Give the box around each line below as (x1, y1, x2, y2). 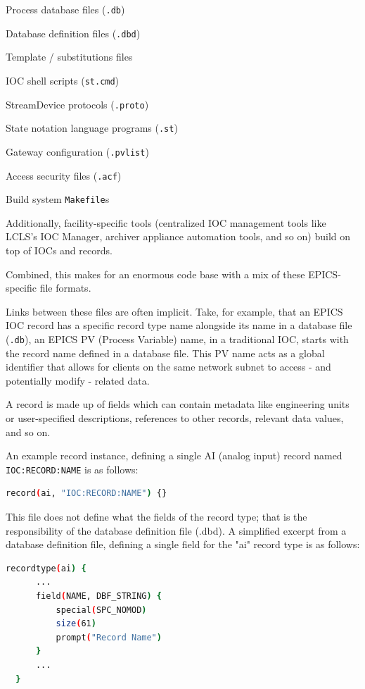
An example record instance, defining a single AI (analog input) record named (6, 448, 342, 463)
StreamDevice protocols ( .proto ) (6, 97, 149, 111)
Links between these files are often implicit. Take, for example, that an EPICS (6, 304, 343, 318)
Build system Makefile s (6, 192, 110, 206)
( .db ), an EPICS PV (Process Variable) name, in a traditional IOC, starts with (6, 332, 349, 346)
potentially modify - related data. (6, 373, 150, 387)
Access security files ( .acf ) (6, 168, 122, 182)
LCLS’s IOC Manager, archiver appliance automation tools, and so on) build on (6, 229, 350, 244)
